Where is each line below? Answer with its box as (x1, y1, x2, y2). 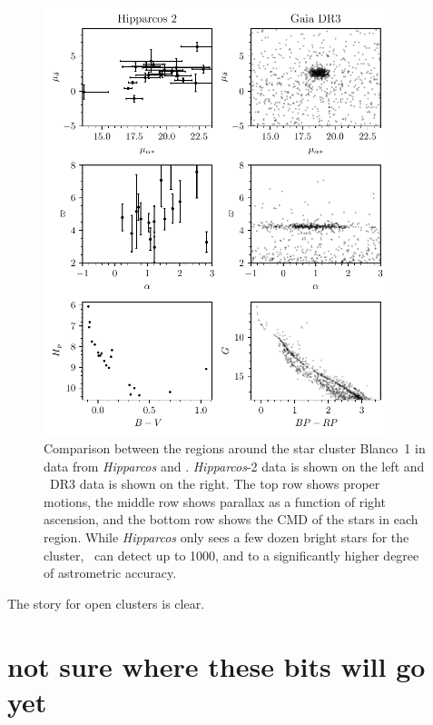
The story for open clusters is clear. (7, 593, 205, 612)
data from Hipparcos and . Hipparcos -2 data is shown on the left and (44, 456, 425, 475)
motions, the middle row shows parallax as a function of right (44, 492, 386, 511)
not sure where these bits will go (7, 647, 426, 684)
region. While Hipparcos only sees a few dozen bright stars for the (44, 528, 409, 546)
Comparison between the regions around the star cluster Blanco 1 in (44, 439, 426, 458)
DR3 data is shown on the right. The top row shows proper (49, 474, 380, 493)
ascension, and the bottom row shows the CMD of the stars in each (44, 510, 418, 529)
